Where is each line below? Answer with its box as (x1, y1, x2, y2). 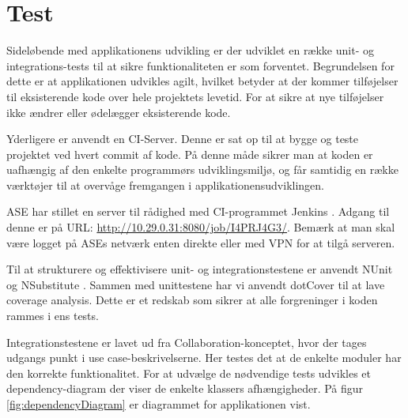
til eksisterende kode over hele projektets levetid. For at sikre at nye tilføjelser (6, 88, 384, 104)
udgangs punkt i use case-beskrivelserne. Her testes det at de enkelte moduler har (6, 349, 402, 366)
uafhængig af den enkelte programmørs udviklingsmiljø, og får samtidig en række (6, 161, 399, 178)
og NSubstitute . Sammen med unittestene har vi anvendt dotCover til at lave (6, 276, 385, 292)
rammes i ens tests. (6, 307, 99, 324)
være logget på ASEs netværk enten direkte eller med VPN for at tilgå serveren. (6, 234, 395, 250)
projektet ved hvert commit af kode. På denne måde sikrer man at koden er (6, 145, 373, 162)
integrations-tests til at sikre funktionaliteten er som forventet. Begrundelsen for (6, 57, 395, 73)
